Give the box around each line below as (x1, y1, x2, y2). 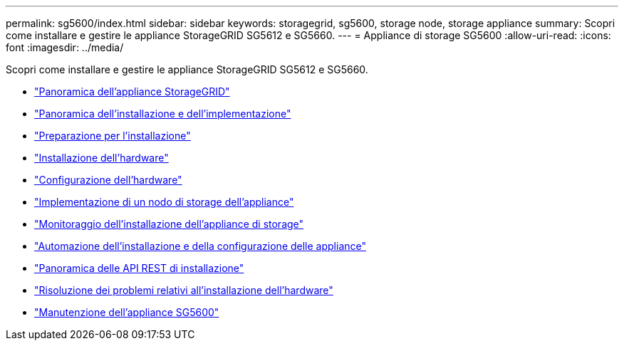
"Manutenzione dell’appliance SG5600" (34, 306, 219, 318)
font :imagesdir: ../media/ (6, 41, 124, 53)
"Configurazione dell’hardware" (34, 174, 182, 186)
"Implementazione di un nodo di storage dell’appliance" (34, 196, 294, 208)
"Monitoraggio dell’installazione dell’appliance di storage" (34, 218, 304, 230)
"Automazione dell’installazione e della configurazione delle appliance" (34, 240, 367, 252)
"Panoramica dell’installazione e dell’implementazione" (34, 108, 291, 120)
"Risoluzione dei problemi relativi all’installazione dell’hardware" (34, 284, 333, 296)
